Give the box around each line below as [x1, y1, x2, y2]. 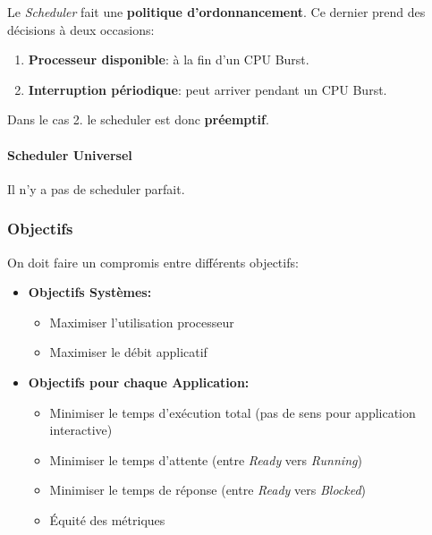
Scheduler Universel [7, 145, 132, 164]
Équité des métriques [49, 510, 165, 529]
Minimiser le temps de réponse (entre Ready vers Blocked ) [49, 480, 367, 499]
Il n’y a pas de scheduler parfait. [7, 179, 185, 198]
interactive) [49, 420, 113, 439]
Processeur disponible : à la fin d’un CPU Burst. [28, 50, 309, 69]
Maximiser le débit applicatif [49, 343, 208, 361]
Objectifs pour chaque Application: [28, 372, 250, 391]
